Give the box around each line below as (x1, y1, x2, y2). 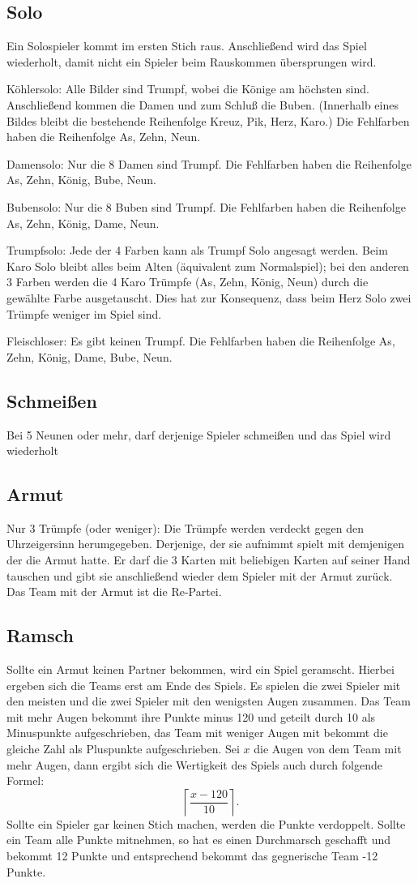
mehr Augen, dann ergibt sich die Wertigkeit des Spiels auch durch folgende (6, 756, 382, 773)
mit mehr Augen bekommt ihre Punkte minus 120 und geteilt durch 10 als (6, 708, 376, 725)
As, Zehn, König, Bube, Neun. (6, 171, 157, 188)
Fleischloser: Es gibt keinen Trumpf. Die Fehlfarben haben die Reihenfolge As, (6, 332, 395, 349)
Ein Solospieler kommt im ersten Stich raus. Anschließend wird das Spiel (6, 37, 367, 54)
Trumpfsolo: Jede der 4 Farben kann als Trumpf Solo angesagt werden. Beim (6, 242, 388, 259)
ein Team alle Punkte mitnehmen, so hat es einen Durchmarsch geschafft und (6, 831, 391, 848)
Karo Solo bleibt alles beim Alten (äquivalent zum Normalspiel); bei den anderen (6, 257, 409, 274)
